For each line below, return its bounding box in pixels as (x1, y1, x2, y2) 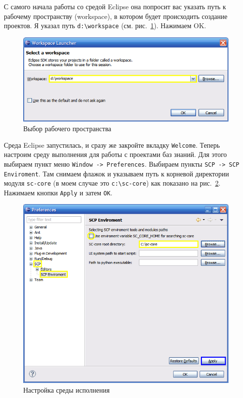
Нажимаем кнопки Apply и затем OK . (4, 187, 113, 197)
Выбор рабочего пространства (23, 123, 111, 134)
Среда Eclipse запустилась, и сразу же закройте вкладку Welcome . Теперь (4, 139, 220, 150)
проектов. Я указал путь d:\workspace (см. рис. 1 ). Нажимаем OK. (4, 20, 206, 31)
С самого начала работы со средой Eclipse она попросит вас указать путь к (4, 1, 226, 11)
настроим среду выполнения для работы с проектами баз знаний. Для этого (4, 149, 227, 159)
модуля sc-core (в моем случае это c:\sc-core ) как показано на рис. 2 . (4, 178, 221, 188)
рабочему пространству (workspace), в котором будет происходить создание (4, 11, 228, 21)
